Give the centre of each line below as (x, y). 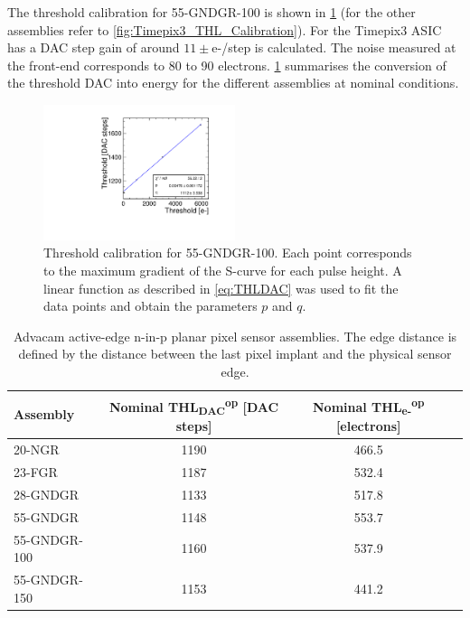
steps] (194, 426)
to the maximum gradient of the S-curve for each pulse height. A (223, 270)
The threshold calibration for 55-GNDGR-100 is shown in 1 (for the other (211, 12)
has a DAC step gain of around (94, 47)
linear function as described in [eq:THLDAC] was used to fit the (221, 288)
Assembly (44, 414)
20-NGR (37, 449)
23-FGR (36, 472)
